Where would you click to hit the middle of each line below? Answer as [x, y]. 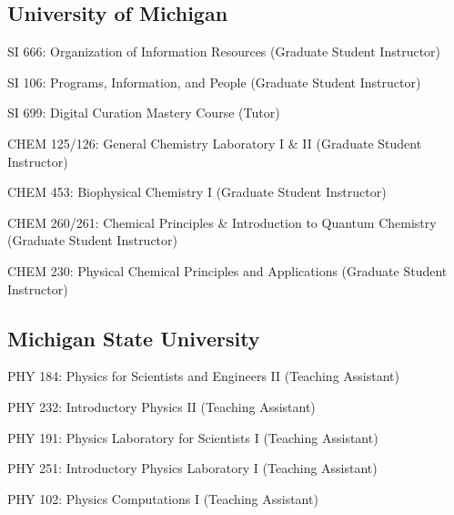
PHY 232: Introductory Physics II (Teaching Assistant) [161, 406]
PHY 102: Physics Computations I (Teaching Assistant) [163, 498]
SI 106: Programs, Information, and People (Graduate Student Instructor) [214, 82]
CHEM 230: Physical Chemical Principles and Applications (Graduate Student [227, 270]
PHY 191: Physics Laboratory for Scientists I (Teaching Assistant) [193, 437]
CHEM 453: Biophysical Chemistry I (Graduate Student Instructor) [197, 192]
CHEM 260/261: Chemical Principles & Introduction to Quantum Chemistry [222, 222]
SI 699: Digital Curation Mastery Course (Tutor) [144, 113]
